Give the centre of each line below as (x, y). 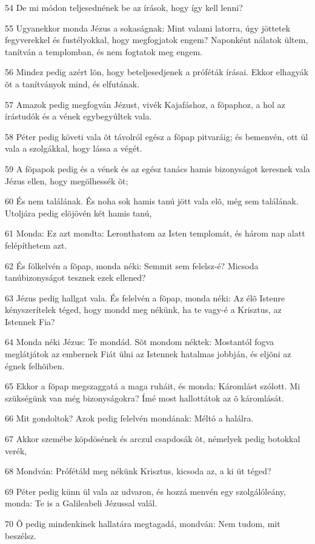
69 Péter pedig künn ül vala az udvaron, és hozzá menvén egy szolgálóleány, (145, 491)
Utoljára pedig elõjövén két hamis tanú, (78, 213)
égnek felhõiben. (35, 365)
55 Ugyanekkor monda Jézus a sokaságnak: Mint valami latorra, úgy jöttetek (148, 28)
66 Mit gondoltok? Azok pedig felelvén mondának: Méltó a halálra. (129, 418)
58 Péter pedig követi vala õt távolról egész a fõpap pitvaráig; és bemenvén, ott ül (157, 136)
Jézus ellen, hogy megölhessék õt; (67, 180)
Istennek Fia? (30, 321)
